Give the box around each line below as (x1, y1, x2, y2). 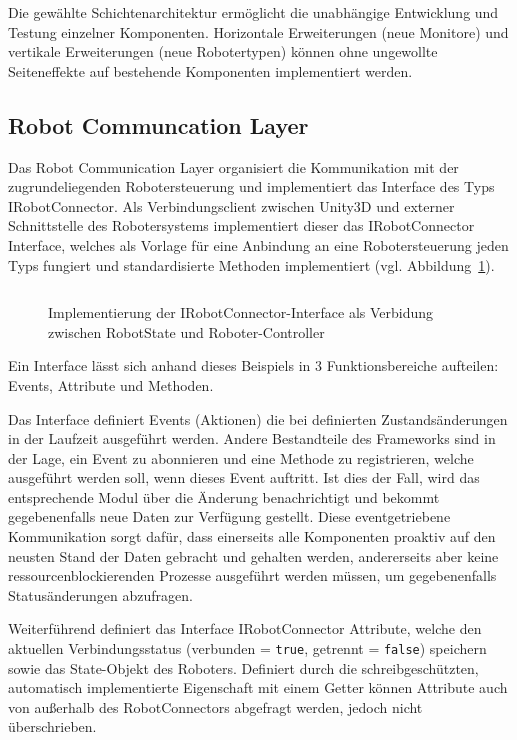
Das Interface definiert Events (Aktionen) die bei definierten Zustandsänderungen (8, 408, 508, 429)
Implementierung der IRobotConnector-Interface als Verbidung (48, 302, 434, 323)
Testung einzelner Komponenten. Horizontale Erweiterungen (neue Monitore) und (8, 21, 509, 42)
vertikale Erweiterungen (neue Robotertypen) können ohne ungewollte (8, 41, 438, 62)
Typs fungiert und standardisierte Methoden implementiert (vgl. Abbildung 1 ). (8, 254, 495, 275)
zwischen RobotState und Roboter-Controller (48, 321, 325, 342)
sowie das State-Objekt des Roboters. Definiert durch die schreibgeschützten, (8, 657, 479, 678)
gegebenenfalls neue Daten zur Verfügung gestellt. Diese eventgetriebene (8, 506, 451, 527)
